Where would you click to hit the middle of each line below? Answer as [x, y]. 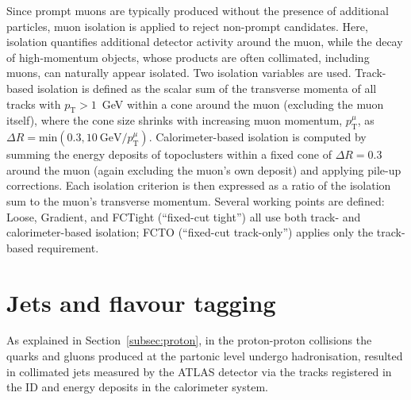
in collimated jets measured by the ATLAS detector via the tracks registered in [199, 371]
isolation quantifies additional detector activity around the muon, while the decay [205, 42]
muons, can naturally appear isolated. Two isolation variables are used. [179, 73]
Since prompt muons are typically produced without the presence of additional [198, 10]
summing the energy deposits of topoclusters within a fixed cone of [169, 154]
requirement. [68, 247]
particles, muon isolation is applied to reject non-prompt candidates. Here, [187, 26]
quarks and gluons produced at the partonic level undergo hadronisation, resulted [205, 356]
